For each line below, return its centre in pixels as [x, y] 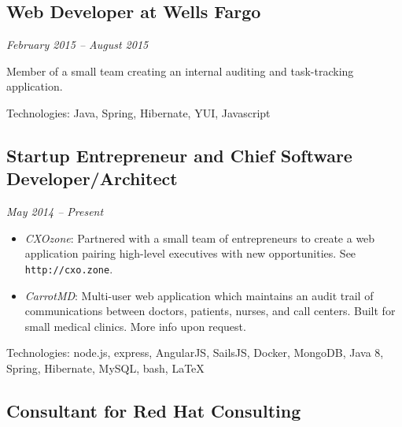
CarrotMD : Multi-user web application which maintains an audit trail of [199, 295]
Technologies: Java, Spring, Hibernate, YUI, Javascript [138, 112]
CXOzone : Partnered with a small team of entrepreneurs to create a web [200, 238]
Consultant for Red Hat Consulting [154, 410]
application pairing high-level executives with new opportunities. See [190, 253]
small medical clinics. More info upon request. [135, 326]
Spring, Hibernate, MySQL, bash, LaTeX [105, 368]
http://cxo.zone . [69, 268]
